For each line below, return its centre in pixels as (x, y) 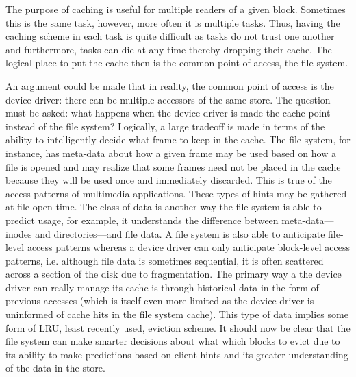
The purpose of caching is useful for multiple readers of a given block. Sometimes (176, 9)
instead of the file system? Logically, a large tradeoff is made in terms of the (165, 126)
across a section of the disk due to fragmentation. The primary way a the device (174, 274)
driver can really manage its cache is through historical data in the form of (162, 287)
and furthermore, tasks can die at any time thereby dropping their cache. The (169, 49)
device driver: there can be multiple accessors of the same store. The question (168, 99)
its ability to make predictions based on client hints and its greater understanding (177, 354)
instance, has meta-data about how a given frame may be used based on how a (171, 153)
